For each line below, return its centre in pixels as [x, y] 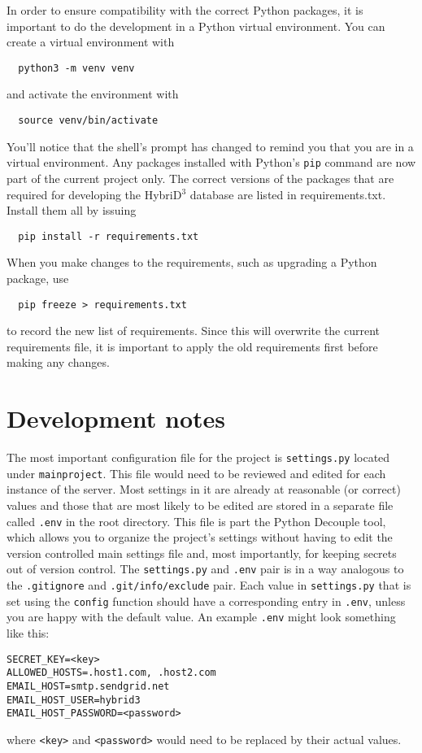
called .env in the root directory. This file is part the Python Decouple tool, [196, 521]
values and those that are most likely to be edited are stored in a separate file [200, 505]
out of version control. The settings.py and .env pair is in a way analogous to [205, 569]
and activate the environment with [93, 94]
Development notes [116, 418]
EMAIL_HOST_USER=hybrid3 [74, 700]
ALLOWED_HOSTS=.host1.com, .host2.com [111, 673]
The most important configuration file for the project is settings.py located [198, 457]
